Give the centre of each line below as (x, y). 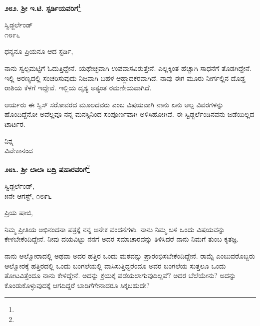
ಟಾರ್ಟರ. (15, 124)
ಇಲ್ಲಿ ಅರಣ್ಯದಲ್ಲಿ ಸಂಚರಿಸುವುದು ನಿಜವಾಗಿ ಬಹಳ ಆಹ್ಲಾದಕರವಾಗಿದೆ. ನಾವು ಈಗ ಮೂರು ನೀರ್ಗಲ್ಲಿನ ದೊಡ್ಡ (125, 78)
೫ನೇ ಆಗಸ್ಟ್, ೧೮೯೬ (28, 195)
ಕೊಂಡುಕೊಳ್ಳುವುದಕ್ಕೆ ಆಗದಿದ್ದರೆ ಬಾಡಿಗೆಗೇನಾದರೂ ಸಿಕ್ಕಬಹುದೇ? (77, 285)
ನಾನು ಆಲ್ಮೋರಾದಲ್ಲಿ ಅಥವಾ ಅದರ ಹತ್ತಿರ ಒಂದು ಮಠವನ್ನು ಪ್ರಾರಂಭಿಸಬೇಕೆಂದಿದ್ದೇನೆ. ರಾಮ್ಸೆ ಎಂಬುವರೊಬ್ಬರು (130, 256)
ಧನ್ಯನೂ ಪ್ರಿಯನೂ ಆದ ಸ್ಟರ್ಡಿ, (39, 51)
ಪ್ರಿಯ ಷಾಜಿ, (19, 212)
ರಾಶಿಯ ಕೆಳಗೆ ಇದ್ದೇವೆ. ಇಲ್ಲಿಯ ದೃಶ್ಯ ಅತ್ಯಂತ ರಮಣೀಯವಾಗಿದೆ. (78, 88)
